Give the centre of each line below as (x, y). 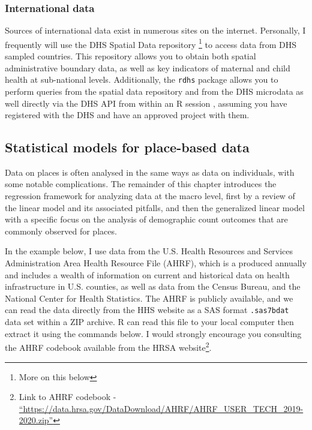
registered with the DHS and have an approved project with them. (127, 115)
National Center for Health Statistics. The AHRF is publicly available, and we (149, 298)
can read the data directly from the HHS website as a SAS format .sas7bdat (147, 310)
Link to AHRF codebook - (67, 397)
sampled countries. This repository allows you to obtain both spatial (130, 56)
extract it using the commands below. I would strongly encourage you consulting (153, 333)
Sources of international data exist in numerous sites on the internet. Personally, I (155, 30)
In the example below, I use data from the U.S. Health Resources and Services (149, 251)
